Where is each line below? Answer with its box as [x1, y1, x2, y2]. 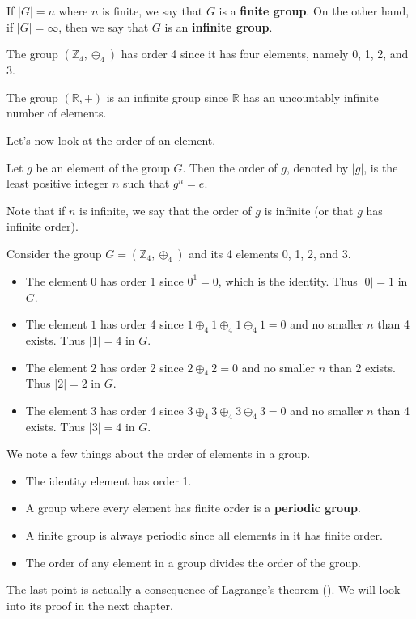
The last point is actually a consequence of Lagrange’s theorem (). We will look [6, 581, 401, 598]
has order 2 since [100, 358, 184, 375]
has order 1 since [100, 272, 184, 289]
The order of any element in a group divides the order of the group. [25, 553, 361, 570]
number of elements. [6, 104, 107, 121]
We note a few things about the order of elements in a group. [6, 445, 311, 462]
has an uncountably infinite [243, 88, 379, 105]
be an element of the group [36, 159, 170, 176]
